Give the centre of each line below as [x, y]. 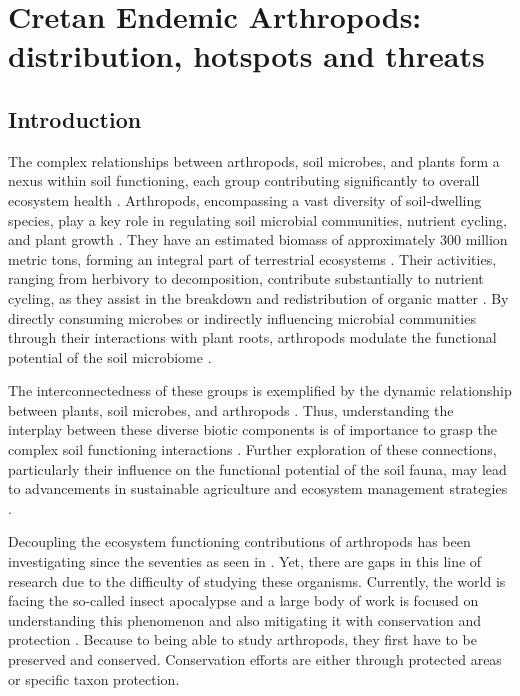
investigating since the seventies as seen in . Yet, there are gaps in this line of [245, 561]
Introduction [75, 118]
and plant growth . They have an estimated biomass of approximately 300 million [258, 239]
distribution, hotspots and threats [246, 55]
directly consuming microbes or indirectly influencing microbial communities [242, 317]
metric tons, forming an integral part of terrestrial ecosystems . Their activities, [252, 258]
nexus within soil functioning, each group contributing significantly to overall [244, 180]
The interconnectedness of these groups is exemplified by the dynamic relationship [260, 390]
